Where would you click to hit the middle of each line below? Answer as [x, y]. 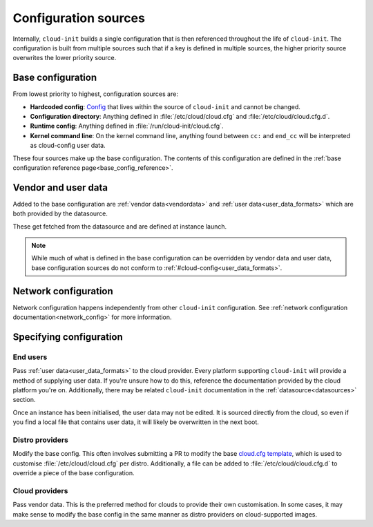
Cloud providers [40, 490]
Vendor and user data [60, 188]
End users [30, 357]
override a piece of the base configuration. [74, 473]
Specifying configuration [68, 337]
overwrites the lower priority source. [65, 58]
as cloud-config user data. [68, 146]
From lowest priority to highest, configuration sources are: [96, 94]
